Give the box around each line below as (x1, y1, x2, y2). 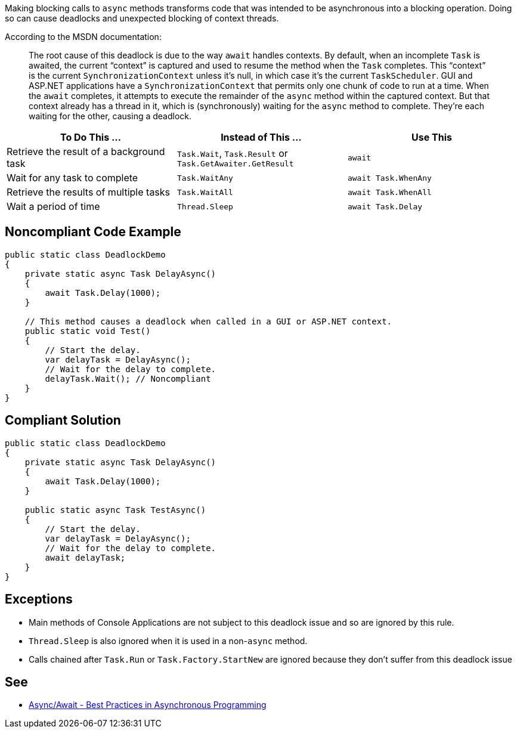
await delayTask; (45, 552, 126, 562)
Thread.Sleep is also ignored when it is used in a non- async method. (29, 635, 308, 646)
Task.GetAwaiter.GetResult (177, 159, 294, 168)
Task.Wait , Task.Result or (177, 147, 288, 159)
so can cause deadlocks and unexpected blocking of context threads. (5, 13, 279, 23)
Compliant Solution (5, 413, 121, 428)
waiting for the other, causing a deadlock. (29, 111, 192, 121)
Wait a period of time (7, 200, 100, 212)
